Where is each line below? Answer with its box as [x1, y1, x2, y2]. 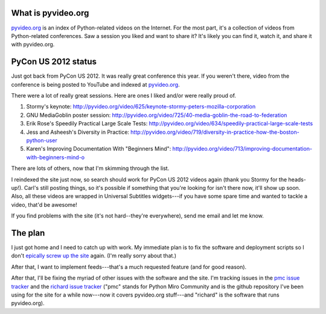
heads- [288, 175, 306, 183]
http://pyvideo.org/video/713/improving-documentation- [172, 145, 313, 152]
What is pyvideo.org [11, 8, 89, 18]
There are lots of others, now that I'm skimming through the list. [11, 165, 170, 172]
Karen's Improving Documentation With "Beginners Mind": [26, 145, 171, 152]
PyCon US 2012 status [11, 57, 97, 67]
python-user [26, 136, 57, 144]
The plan [11, 228, 45, 238]
